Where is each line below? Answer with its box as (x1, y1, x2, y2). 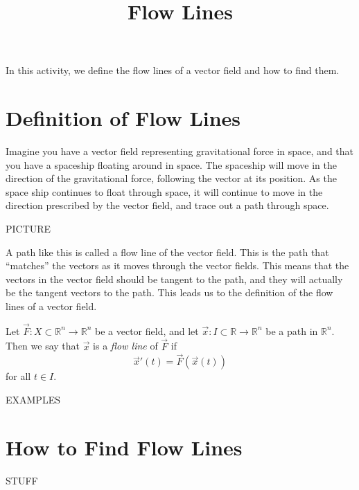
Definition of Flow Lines (6, 104, 241, 132)
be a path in (265, 323, 318, 338)
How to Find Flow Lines (6, 433, 243, 461)
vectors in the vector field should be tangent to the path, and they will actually (6, 271, 343, 286)
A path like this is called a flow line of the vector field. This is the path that (6, 244, 329, 259)
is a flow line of (93, 338, 158, 353)
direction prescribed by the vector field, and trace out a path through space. (6, 198, 329, 212)
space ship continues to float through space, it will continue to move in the (6, 184, 323, 199)
